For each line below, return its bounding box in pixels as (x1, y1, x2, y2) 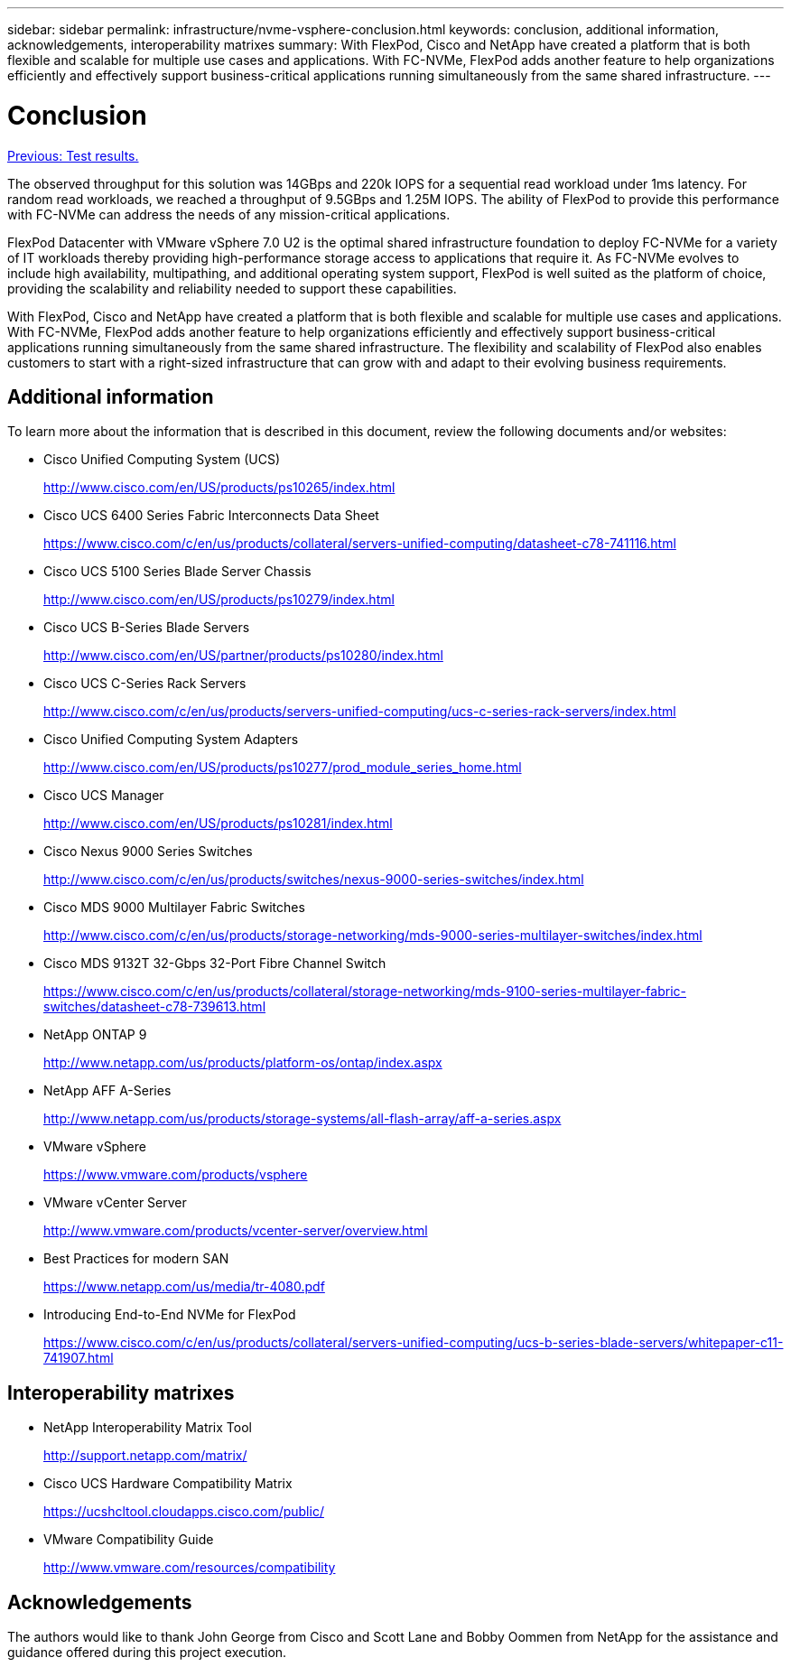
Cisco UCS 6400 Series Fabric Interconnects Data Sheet (43, 508, 379, 524)
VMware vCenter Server (43, 1195, 187, 1211)
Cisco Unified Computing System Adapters (43, 731, 299, 748)
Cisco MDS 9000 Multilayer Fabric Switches (43, 899, 305, 916)
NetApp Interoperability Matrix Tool (43, 1420, 252, 1436)
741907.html (43, 1350, 114, 1366)
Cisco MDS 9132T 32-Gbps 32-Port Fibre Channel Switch (43, 955, 386, 972)
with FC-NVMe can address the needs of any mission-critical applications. (7, 206, 451, 222)
